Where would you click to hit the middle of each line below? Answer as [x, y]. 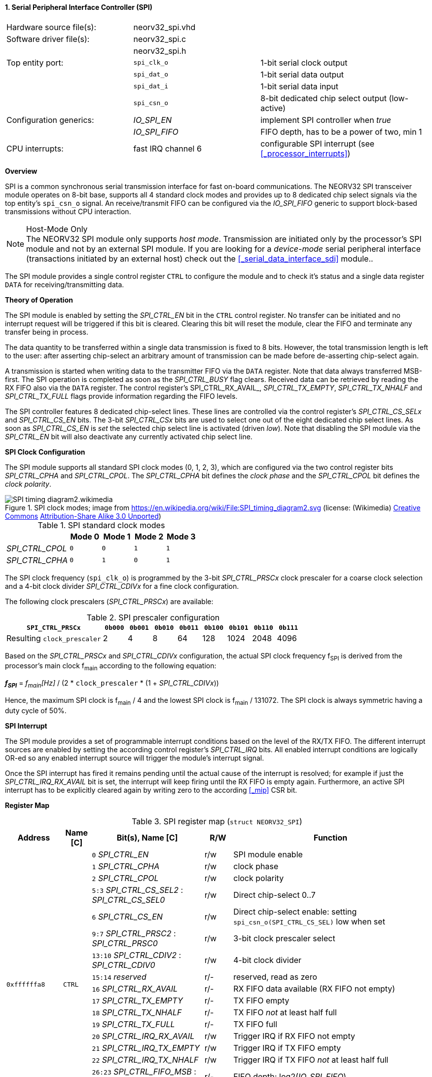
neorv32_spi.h [160, 51]
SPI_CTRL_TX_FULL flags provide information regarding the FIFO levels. [121, 396]
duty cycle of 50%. [36, 710]
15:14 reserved [119, 977]
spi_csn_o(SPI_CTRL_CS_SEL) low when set [309, 921]
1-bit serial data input [300, 86]
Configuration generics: [50, 120]
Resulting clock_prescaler [54, 638]
